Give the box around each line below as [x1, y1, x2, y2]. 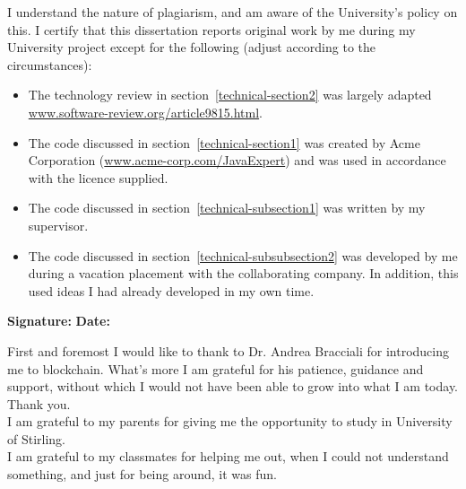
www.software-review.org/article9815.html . [28, 102, 263, 121]
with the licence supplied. [28, 168, 168, 187]
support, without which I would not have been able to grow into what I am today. [7, 377, 459, 396]
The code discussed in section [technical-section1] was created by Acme [28, 133, 420, 152]
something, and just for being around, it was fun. [7, 465, 277, 484]
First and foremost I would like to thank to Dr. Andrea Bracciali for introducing [7, 341, 449, 360]
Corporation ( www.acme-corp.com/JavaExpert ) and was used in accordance [28, 151, 446, 170]
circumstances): [7, 55, 92, 74]
